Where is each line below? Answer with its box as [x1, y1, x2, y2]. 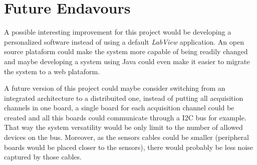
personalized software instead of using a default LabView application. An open [4, 36, 244, 47]
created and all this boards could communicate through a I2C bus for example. [4, 112, 246, 122]
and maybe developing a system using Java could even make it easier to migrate [4, 56, 250, 66]
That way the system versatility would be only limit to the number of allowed [4, 122, 243, 132]
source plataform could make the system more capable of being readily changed [4, 46, 248, 57]
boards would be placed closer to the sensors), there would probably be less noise [4, 141, 253, 152]
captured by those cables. [4, 151, 82, 162]
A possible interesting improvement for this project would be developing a [4, 27, 231, 37]
